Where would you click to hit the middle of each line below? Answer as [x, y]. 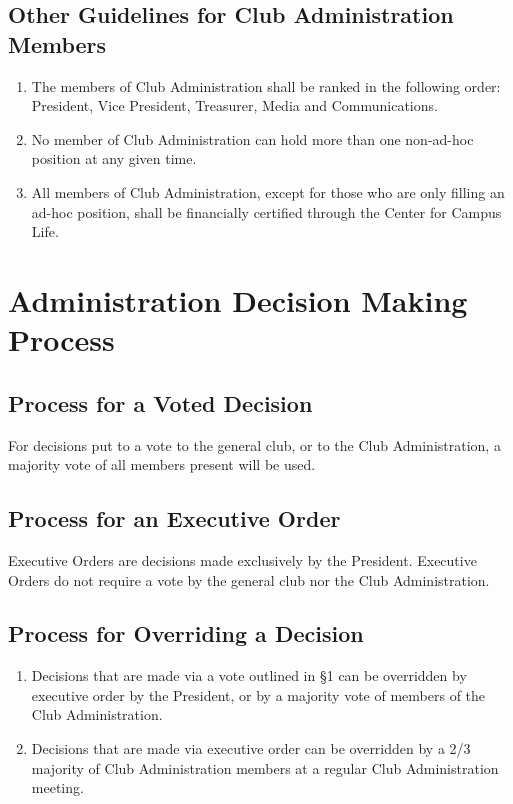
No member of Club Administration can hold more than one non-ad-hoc [252, 138]
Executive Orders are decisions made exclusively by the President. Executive [242, 559]
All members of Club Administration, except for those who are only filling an [268, 191]
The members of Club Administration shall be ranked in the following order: [266, 85]
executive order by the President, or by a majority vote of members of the [258, 694]
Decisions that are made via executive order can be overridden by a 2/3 [251, 748]
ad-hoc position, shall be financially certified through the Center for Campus [266, 211]
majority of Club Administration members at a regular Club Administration [265, 767]
